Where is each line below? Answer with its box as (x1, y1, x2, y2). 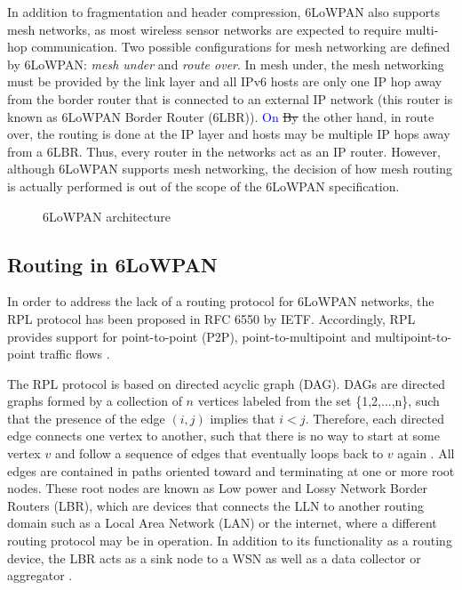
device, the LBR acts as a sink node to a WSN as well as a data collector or (7, 548, 421, 567)
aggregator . (7, 566, 73, 585)
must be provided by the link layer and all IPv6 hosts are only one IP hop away (7, 72, 442, 91)
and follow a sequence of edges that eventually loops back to (54, 444, 384, 463)
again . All (397, 444, 455, 463)
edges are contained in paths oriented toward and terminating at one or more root (7, 461, 455, 480)
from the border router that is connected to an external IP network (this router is (7, 89, 453, 108)
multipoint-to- (375, 327, 452, 345)
